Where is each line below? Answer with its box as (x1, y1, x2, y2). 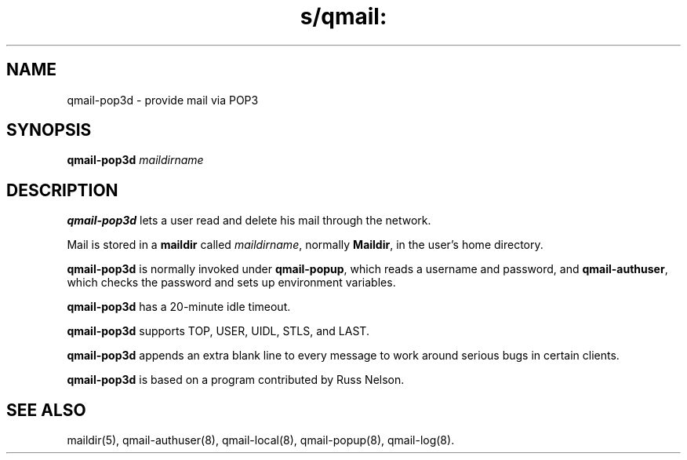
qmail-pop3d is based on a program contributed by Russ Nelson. (67, 373, 405, 387)
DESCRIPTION (6, 180, 118, 200)
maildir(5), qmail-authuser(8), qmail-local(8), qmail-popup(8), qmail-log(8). (67, 433, 455, 447)
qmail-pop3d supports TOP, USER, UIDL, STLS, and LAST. (67, 324, 369, 338)
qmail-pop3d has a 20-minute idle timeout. (67, 300, 291, 314)
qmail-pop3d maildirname (67, 153, 204, 167)
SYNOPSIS (6, 120, 92, 141)
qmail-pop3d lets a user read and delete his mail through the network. (67, 214, 431, 228)
